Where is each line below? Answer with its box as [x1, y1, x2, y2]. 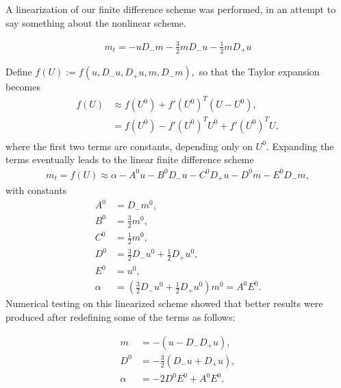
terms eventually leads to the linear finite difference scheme [5, 152, 254, 167]
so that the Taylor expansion [199, 64, 320, 79]
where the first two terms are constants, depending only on [5, 138, 253, 153]
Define [5, 64, 32, 79]
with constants [5, 183, 67, 197]
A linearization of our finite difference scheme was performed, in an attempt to [5, 2, 336, 16]
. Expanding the [266, 138, 334, 153]
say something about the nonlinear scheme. [5, 15, 186, 29]
